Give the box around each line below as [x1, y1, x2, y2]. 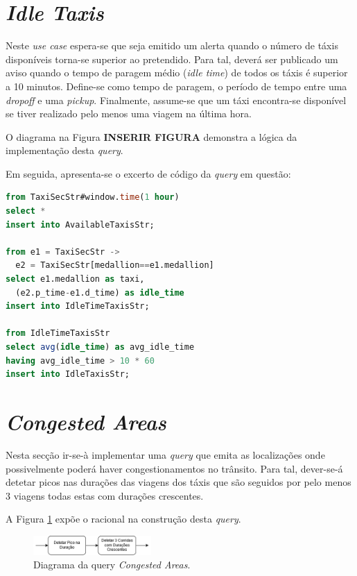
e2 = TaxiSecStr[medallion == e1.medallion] [15, 260, 214, 271]
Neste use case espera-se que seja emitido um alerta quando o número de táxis [6, 38, 338, 53]
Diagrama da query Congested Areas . [33, 557, 191, 572]
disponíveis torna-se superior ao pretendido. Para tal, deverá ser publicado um [6, 51, 338, 66]
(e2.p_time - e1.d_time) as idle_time [15, 287, 184, 298]
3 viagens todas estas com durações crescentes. [6, 488, 204, 502]
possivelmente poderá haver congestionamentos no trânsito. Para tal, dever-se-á [6, 461, 343, 475]
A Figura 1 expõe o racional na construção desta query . [6, 511, 241, 526]
